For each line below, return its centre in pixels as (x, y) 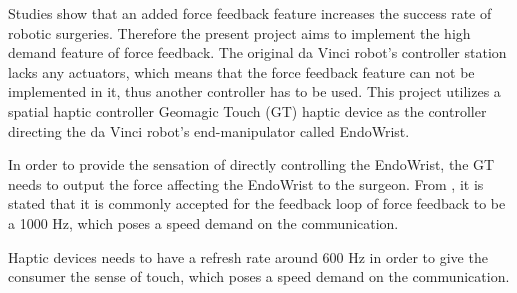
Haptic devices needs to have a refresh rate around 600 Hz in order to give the (248, 256)
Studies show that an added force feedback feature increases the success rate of (250, 13)
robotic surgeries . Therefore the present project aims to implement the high (239, 32)
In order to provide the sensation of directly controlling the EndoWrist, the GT (251, 164)
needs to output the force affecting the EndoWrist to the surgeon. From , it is (246, 183)
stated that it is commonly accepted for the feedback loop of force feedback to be (257, 203)
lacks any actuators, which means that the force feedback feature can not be (241, 71)
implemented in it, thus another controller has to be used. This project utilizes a (254, 91)
